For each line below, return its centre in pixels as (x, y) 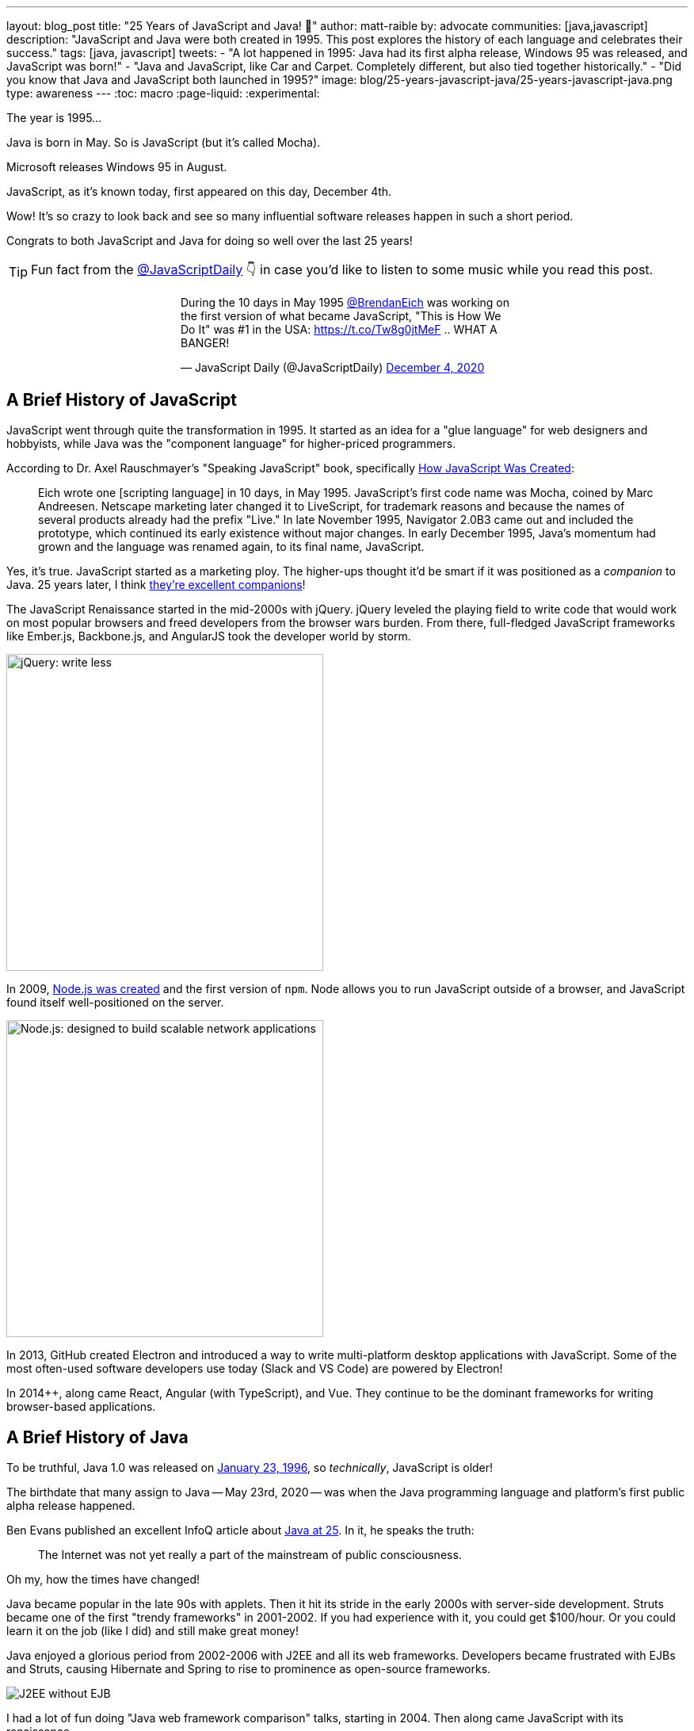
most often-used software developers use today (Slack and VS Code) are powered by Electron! (255, 1369)
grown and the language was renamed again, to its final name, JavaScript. (231, 547)
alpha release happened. (71, 1506)
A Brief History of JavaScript (122, 400)
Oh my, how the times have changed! (103, 1580)
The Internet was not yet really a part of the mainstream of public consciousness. (250, 1555)
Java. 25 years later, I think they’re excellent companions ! (156, 585)
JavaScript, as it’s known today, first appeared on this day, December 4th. (199, 191)
